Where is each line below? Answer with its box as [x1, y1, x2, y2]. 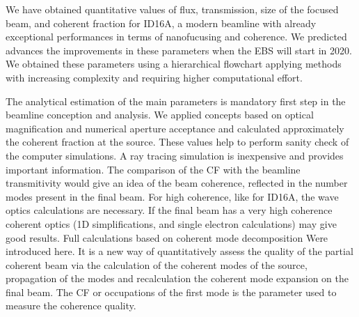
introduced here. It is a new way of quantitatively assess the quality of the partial [6, 244, 353, 258]
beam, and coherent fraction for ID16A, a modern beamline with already [6, 15, 317, 30]
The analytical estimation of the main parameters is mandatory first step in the [6, 93, 346, 108]
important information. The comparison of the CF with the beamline [6, 162, 301, 176]
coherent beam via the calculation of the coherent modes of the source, [6, 257, 308, 272]
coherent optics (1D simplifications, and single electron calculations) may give [6, 216, 337, 231]
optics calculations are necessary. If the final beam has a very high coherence [6, 203, 333, 217]
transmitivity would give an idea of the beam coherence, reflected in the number [6, 176, 348, 190]
